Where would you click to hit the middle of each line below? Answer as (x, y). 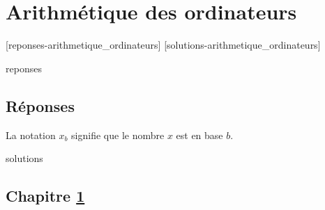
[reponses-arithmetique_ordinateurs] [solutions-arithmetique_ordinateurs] (163, 45)
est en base (199, 135)
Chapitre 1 (45, 196)
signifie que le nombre (118, 135)
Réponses (40, 105)
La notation (31, 135)
